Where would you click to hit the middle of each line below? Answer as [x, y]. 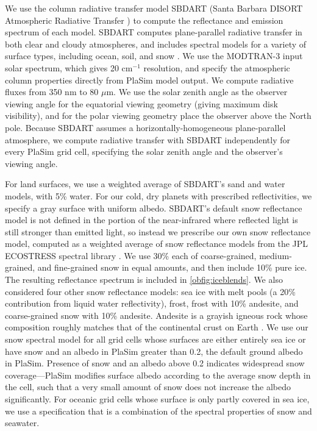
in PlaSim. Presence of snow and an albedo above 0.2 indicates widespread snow [155, 363]
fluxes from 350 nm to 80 [52, 92]
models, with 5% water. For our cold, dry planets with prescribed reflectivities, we [158, 195]
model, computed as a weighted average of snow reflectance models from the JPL [157, 244]
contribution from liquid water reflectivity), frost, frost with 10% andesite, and [152, 303]
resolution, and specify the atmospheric [217, 67]
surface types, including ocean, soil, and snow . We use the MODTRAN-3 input [154, 56]
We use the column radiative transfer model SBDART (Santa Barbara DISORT [154, 8]
